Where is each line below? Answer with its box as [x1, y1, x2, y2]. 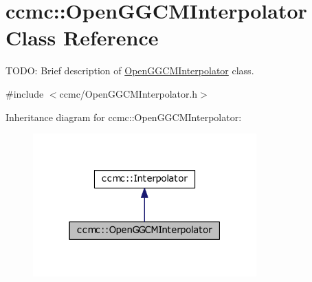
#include [5, 86, 44, 100]
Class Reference [5, 23, 159, 52]
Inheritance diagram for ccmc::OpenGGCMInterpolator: [5, 109, 242, 124]
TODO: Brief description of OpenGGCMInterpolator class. [5, 63, 254, 78]
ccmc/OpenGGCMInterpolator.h [59, 86, 198, 100]
